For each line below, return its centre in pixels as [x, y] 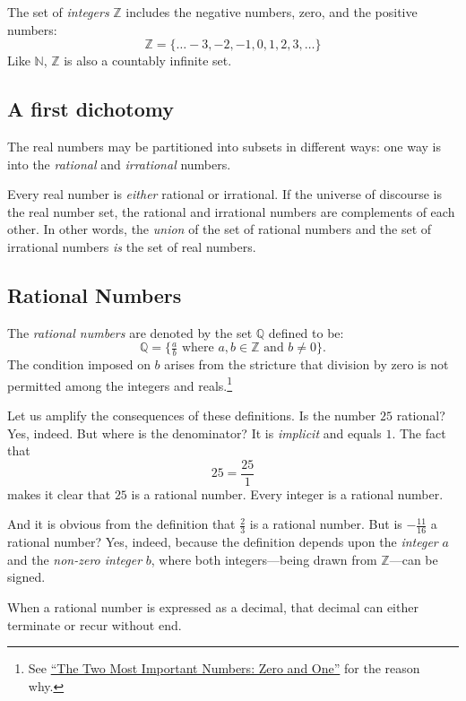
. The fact [419, 433]
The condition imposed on [79, 364]
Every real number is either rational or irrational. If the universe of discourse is [225, 194]
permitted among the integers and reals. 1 [120, 384]
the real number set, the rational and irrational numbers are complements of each [231, 211]
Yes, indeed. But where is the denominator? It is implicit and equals [194, 433]
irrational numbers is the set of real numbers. [132, 246]
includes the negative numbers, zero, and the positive [272, 12]
